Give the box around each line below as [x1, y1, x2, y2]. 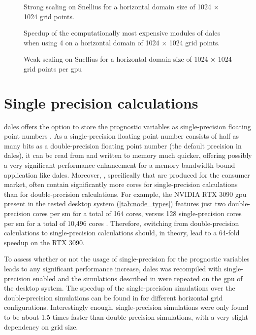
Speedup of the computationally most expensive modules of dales [24, 28, 220, 38]
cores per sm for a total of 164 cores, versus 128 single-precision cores [32, 208, 242, 219]
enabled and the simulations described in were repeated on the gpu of [32, 273, 243, 283]
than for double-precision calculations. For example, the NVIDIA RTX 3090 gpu [4, 188, 247, 199]
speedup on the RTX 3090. [4, 237, 85, 247]
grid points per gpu [24, 63, 82, 74]
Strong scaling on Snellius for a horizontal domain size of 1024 [24, 1, 212, 11]
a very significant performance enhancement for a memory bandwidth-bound [4, 160, 235, 170]
